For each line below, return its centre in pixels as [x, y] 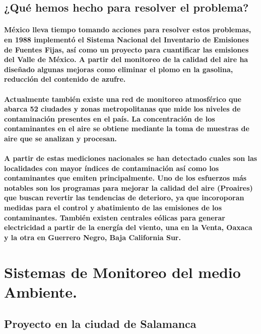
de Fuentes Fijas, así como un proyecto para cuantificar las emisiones [126, 49]
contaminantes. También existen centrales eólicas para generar [115, 217]
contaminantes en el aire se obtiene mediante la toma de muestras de [127, 128]
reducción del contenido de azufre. [65, 79]
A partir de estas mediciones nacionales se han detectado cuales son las [131, 158]
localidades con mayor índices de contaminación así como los [112, 168]
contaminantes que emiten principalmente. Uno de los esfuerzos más [125, 178]
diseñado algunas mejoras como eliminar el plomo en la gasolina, [119, 69]
